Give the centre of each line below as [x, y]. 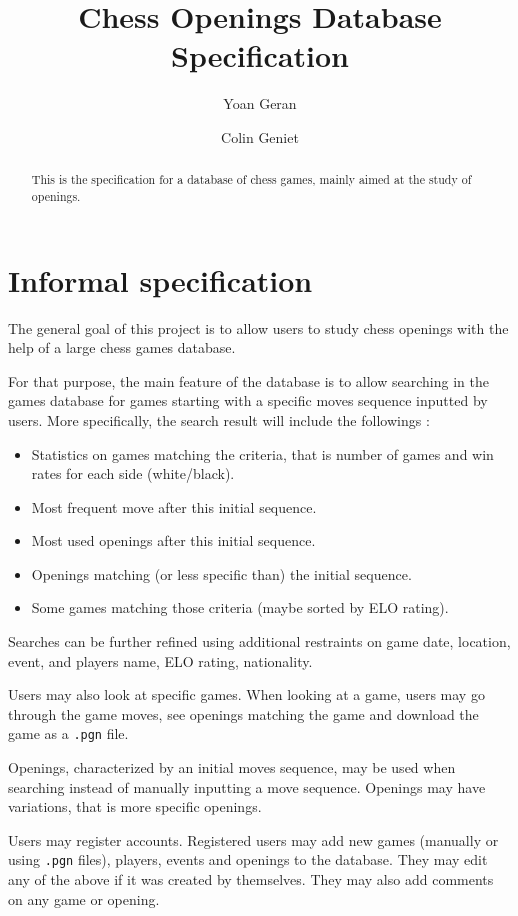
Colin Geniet [260, 136]
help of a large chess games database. [122, 347]
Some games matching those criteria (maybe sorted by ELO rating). [240, 607]
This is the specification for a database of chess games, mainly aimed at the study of [251, 179]
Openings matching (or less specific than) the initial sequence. [221, 573]
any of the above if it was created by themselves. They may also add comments [251, 879]
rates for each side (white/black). [133, 473]
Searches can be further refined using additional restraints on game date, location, [259, 641]
